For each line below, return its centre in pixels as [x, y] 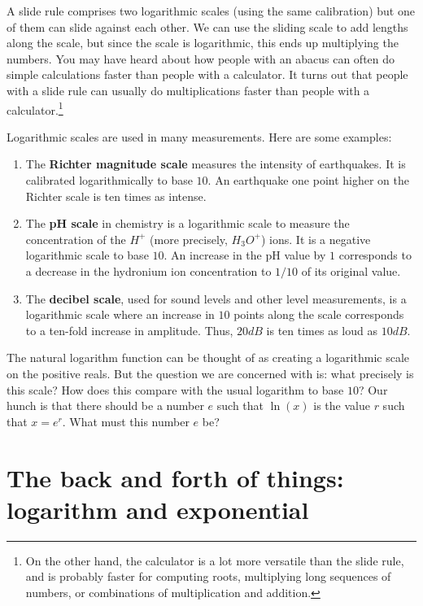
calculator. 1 [35, 108]
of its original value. [351, 270]
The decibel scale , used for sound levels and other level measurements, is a [216, 298]
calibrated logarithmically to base [109, 180]
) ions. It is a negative [316, 239]
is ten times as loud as [322, 330]
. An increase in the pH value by [245, 255]
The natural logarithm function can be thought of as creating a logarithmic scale [208, 357]
